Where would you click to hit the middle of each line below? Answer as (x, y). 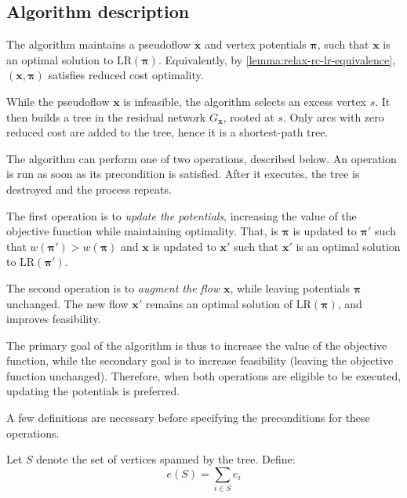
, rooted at (249, 116)
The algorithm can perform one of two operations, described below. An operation (202, 158)
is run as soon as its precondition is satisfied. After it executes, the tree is (183, 174)
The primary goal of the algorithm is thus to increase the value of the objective (197, 345)
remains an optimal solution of (219, 303)
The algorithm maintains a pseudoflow (99, 44)
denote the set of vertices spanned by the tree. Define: (166, 459)
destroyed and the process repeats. (89, 189)
